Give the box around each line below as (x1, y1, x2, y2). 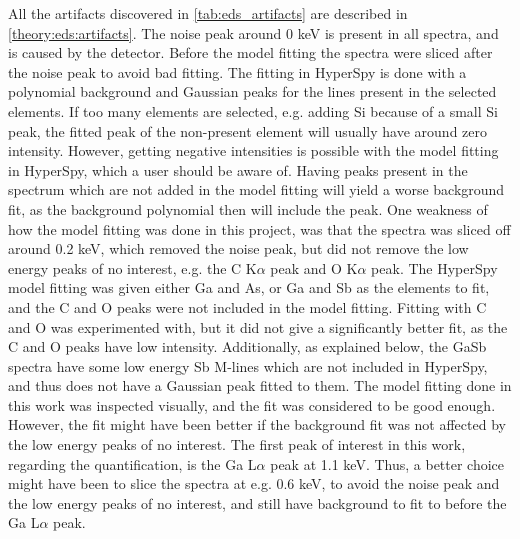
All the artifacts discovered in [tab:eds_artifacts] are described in (8, 3, 408, 23)
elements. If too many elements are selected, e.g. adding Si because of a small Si (8, 100, 498, 121)
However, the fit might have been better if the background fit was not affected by (8, 414, 506, 435)
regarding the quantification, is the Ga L (8, 453, 257, 474)
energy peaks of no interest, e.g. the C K (8, 257, 257, 278)
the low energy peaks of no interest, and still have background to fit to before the (8, 492, 507, 513)
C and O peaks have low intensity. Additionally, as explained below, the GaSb (8, 336, 487, 357)
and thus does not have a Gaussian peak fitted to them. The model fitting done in (8, 375, 512, 396)
